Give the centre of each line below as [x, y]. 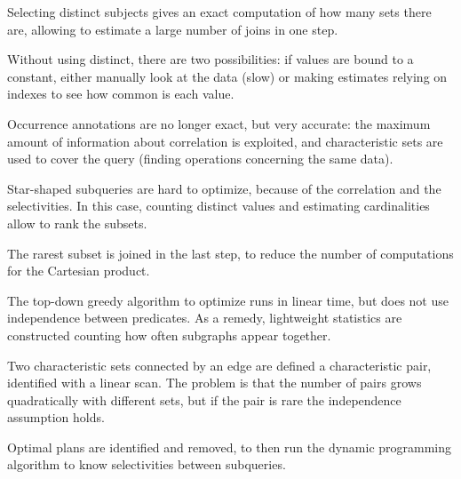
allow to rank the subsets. [77, 223]
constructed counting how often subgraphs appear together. [169, 335]
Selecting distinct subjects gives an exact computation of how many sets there [219, 12]
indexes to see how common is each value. [121, 94]
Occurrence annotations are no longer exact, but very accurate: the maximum [219, 123]
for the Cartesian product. [79, 271]
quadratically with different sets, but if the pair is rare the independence [204, 399]
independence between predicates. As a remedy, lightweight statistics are [205, 318]
